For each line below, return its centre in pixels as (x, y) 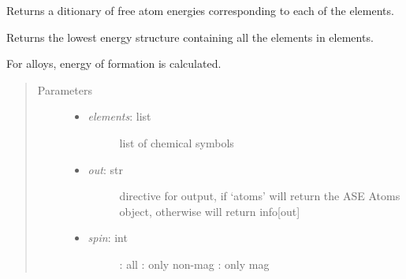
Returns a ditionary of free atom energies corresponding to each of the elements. (200, 10)
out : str (105, 169)
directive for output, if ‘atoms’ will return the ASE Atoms (260, 196)
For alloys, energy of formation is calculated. (114, 63)
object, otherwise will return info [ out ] (210, 211)
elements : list (119, 116)
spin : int (108, 238)
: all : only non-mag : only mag (194, 264)
